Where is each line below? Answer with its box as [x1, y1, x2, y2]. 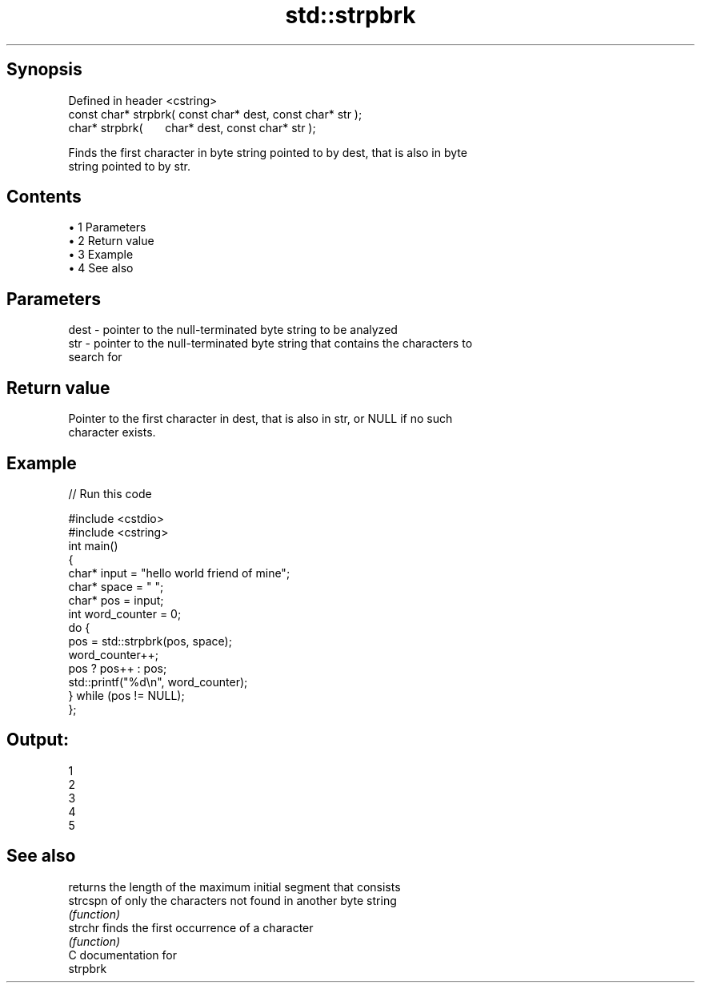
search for [68, 350, 122, 364]
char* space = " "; [68, 579, 164, 593]
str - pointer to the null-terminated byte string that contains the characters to [68, 336, 473, 351]
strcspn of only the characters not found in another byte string [68, 893, 397, 907]
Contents [6, 187, 82, 207]
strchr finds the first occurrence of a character [68, 920, 314, 935]
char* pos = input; [68, 593, 164, 607]
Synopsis [6, 59, 82, 80]
